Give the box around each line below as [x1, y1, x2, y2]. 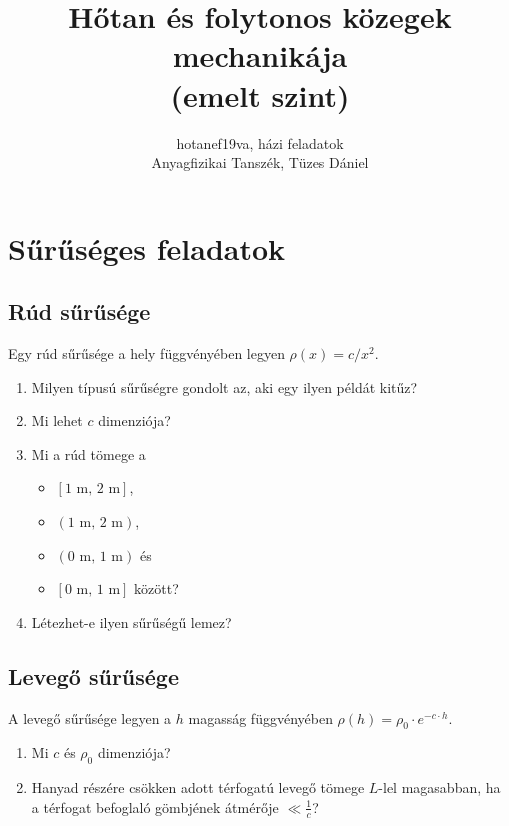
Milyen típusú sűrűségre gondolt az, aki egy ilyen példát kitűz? [31, 376, 418, 397]
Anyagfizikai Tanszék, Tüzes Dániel [151, 152, 369, 173]
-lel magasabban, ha [378, 777, 501, 798]
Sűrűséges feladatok [8, 227, 286, 268]
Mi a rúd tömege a [31, 443, 146, 464]
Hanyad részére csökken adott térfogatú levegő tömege [31, 777, 365, 798]
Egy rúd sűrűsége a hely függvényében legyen [8, 343, 285, 364]
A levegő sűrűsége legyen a [8, 707, 172, 728]
